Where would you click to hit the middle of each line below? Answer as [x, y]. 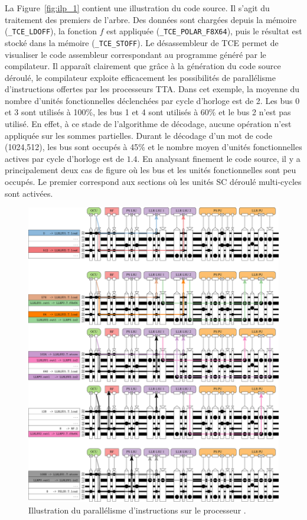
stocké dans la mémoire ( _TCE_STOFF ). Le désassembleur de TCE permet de [142, 42]
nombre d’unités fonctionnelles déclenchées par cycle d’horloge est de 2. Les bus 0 [152, 100]
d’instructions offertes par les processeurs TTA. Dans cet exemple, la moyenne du [152, 89]
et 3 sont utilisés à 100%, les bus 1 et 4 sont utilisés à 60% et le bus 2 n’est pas [148, 112]
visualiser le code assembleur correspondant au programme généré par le [135, 54]
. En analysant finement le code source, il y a [219, 158]
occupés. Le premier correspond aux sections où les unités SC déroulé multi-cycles [153, 182]
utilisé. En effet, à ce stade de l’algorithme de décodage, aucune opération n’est [148, 124]
